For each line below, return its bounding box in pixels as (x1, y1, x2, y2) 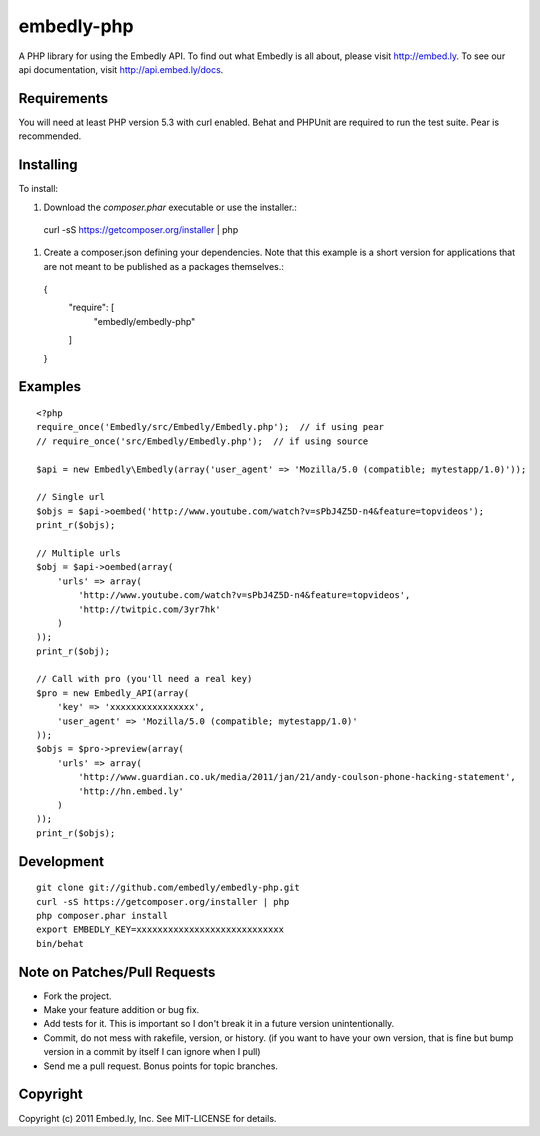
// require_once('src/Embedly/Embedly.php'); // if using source (36, 435, 369, 447)
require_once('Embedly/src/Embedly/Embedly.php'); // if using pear (36, 421, 385, 433)
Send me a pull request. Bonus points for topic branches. (43, 1060, 279, 1072)
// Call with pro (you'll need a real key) (36, 673, 253, 685)
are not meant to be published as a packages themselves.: (43, 260, 285, 272)
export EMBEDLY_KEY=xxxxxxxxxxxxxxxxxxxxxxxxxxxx (36, 924, 285, 935)
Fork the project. (43, 990, 112, 1002)
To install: (18, 183, 59, 195)
